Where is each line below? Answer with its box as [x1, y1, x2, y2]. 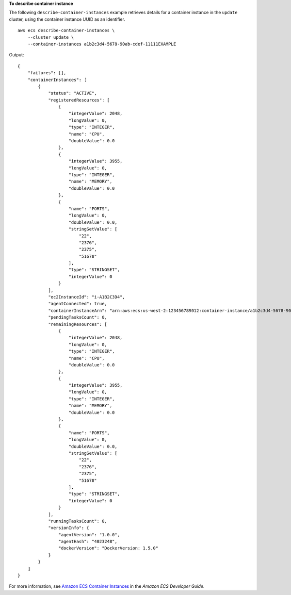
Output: [9, 52, 24, 58]
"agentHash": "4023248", [58, 539, 117, 545]
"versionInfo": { [48, 525, 90, 531]
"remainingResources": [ [48, 321, 108, 327]
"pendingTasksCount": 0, [48, 314, 108, 320]
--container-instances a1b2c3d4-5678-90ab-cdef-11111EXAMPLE [27, 41, 177, 47]
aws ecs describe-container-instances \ [17, 28, 115, 33]
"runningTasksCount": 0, [48, 518, 108, 524]
